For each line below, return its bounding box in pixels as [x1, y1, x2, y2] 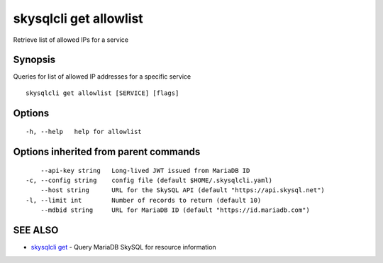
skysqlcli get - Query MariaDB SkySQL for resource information [30, 243, 216, 252]
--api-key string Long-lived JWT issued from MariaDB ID [40, 167, 250, 174]
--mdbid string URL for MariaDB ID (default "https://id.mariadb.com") [40, 206, 310, 214]
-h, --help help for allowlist [26, 128, 142, 136]
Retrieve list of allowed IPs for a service [13, 35, 129, 44]
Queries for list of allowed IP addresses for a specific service [13, 72, 191, 81]
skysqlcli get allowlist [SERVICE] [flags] [26, 89, 179, 97]
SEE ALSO [13, 224, 59, 237]
